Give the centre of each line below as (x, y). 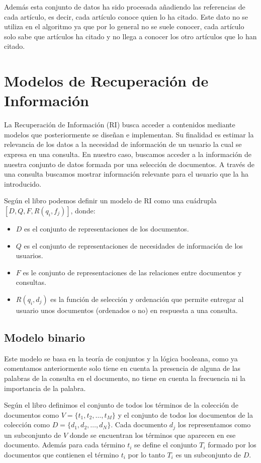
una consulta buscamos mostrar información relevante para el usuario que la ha (126, 174)
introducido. (23, 183)
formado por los (232, 445)
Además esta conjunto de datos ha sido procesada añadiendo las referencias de (125, 7)
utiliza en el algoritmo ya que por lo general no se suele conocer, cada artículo (124, 26)
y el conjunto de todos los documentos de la (185, 414)
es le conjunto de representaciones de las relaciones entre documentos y (132, 272)
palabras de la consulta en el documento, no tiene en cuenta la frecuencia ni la (125, 378)
